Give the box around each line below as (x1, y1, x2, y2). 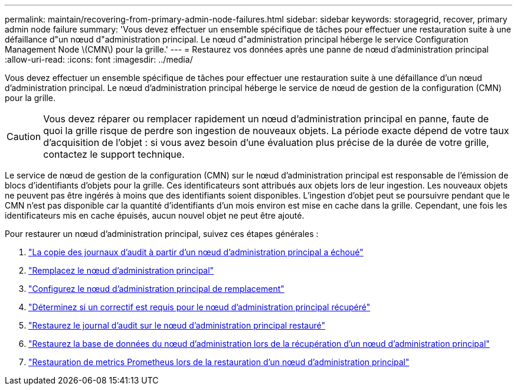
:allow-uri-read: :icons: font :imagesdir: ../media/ (5, 54, 193, 64)
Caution (6, 131, 41, 142)
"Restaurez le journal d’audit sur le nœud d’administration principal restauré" (28, 320, 325, 330)
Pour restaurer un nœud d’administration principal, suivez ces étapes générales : (5, 229, 319, 239)
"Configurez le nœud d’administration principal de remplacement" (28, 284, 284, 294)
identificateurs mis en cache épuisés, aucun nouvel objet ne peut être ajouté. (5, 210, 305, 220)
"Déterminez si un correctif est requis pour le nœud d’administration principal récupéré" (28, 302, 371, 312)
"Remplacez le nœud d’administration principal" (28, 265, 214, 275)
